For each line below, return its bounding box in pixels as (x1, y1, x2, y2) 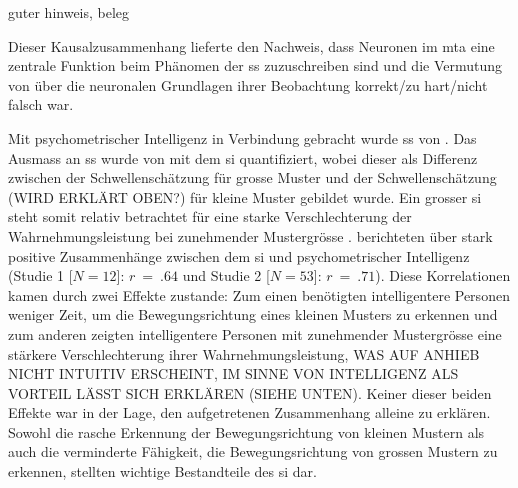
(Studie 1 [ (8, 265, 73, 286)
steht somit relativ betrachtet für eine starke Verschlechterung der (8, 206, 412, 227)
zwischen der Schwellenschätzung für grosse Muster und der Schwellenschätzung (8, 167, 497, 188)
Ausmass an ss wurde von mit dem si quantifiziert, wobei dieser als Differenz (8, 147, 478, 168)
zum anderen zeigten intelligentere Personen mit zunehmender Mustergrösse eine (8, 323, 502, 344)
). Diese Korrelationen (375, 265, 511, 286)
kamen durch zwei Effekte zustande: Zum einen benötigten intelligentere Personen (8, 284, 510, 305)
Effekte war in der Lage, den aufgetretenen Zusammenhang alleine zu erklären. (8, 402, 491, 423)
